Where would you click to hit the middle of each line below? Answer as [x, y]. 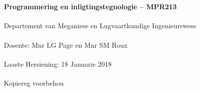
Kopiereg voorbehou [34, 82]
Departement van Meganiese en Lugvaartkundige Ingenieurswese [100, 26]
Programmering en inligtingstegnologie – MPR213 [90, 7]
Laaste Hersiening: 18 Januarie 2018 [58, 64]
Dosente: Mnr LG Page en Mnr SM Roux [66, 45]
